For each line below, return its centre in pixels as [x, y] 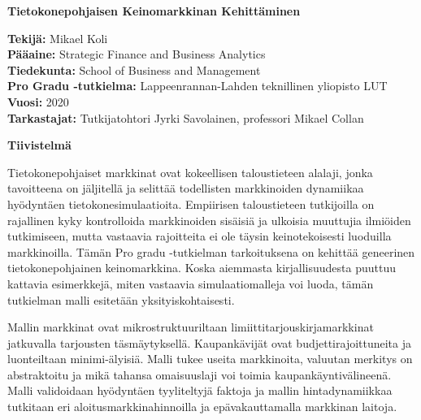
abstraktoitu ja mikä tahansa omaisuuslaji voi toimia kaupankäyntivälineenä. [200, 374]
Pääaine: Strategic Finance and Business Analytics [137, 54]
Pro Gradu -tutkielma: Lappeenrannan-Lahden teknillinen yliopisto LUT [197, 86]
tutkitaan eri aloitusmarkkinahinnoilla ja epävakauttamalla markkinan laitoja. [202, 407]
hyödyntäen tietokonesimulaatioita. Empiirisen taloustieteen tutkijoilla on [191, 204]
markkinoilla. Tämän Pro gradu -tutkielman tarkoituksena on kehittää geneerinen [211, 251]
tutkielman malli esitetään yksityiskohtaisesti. [121, 299]
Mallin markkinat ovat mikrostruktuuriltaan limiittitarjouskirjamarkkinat [191, 327]
